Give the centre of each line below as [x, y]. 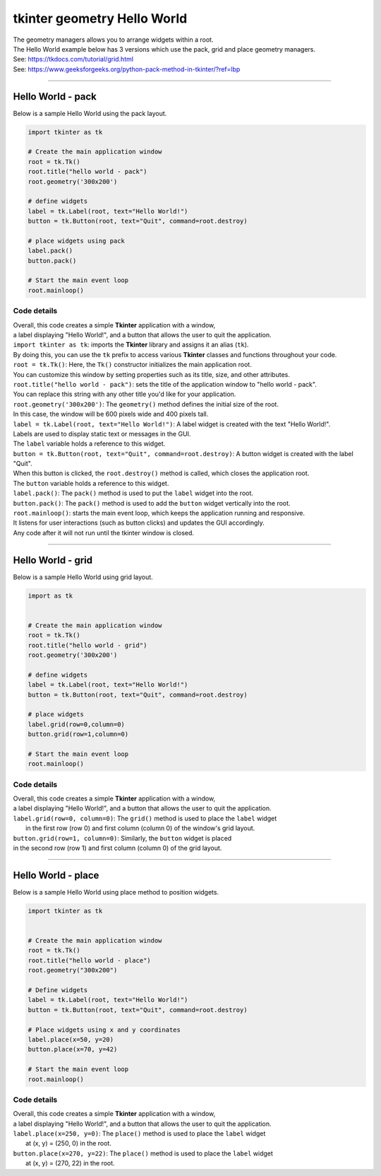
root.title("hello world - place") [89, 960]
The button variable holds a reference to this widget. [91, 483]
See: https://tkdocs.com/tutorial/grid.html [73, 59]
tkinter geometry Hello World [100, 18]
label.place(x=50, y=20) [71, 1039]
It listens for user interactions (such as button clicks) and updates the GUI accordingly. [139, 523]
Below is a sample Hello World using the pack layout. [90, 113]
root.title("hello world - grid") [87, 645]
